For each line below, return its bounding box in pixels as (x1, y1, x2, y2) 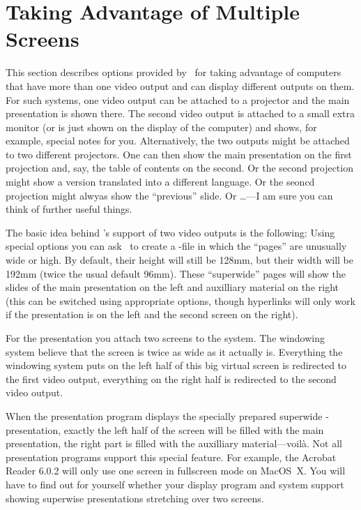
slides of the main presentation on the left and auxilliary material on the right (6, 280, 339, 294)
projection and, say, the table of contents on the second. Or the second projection (6, 160, 353, 175)
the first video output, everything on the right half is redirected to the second (6, 371, 337, 386)
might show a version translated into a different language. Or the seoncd (6, 174, 315, 189)
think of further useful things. (6, 202, 132, 216)
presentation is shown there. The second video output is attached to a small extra (6, 106, 355, 121)
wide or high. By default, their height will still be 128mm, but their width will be (6, 253, 353, 267)
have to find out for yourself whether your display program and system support (6, 477, 344, 491)
